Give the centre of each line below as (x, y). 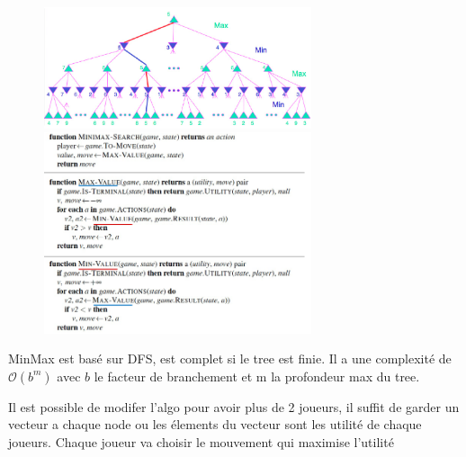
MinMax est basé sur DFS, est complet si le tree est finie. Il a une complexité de (230, 358)
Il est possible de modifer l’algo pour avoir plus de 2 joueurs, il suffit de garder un (234, 406)
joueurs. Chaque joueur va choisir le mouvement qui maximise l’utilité (201, 441)
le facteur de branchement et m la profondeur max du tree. (257, 376)
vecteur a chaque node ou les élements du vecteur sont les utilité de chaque (215, 424)
